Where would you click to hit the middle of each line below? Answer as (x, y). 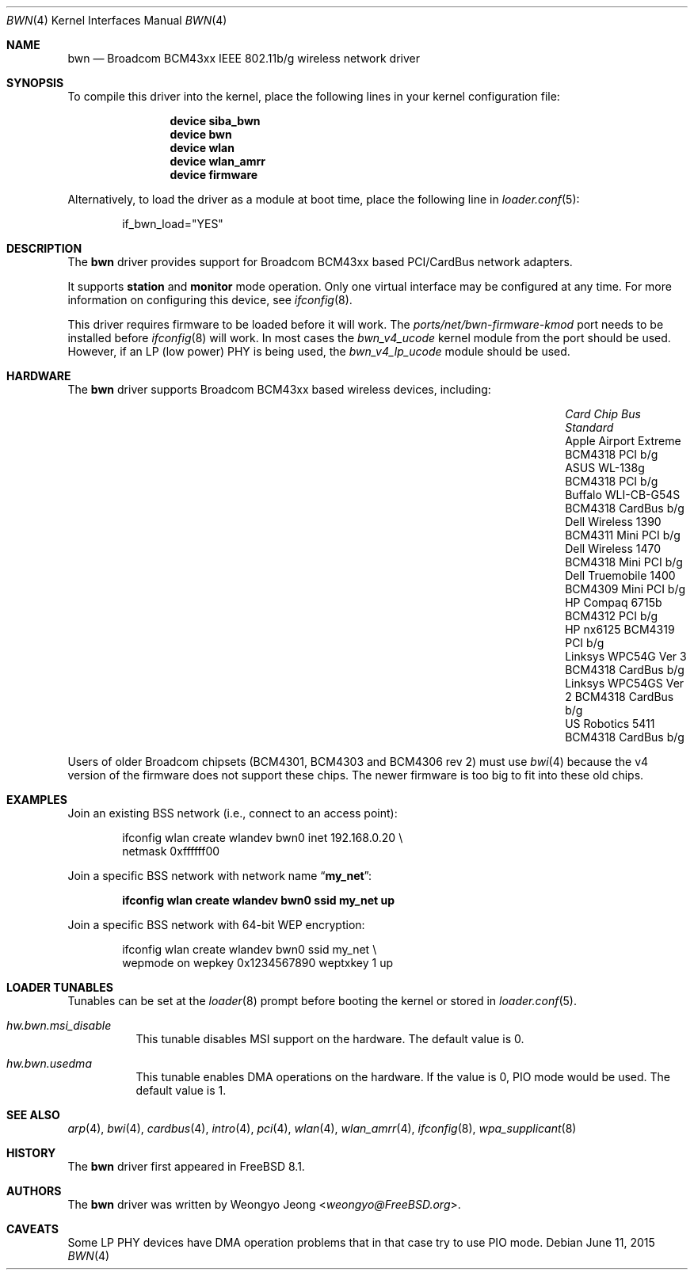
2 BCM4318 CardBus (620, 697)
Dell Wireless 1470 (613, 548)
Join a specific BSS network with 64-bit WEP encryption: (216, 925)
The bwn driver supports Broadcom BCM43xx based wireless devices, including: (279, 389)
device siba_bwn (215, 121)
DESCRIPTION (44, 248)
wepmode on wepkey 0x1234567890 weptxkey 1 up (257, 963)
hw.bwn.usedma (49, 1063)
